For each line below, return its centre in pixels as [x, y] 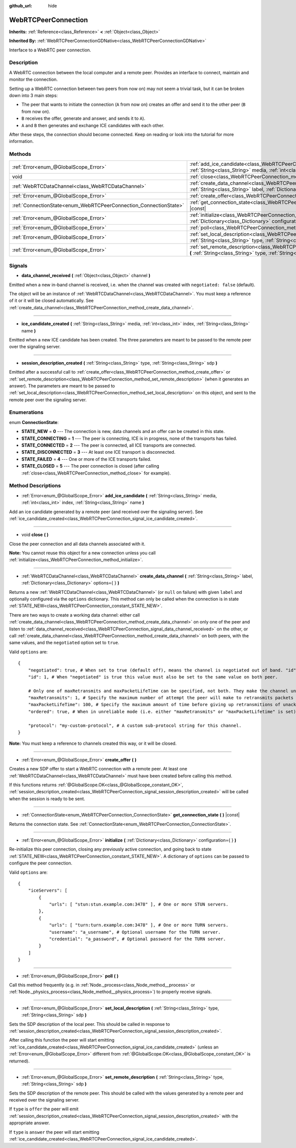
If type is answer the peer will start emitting [54, 1132]
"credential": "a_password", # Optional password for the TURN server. [138, 939]
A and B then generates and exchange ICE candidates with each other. [93, 125]
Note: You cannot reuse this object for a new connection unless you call [82, 553]
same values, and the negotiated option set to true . [64, 643]
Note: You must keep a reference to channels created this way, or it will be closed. [93, 743]
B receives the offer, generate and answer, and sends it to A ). [83, 118]
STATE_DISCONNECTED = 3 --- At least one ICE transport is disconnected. [98, 452]
